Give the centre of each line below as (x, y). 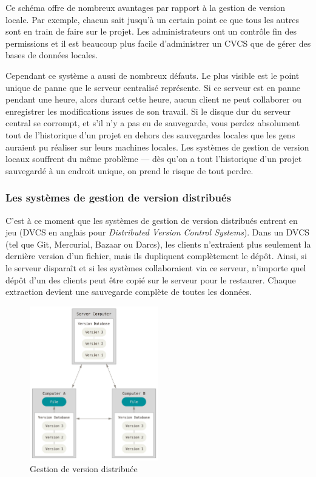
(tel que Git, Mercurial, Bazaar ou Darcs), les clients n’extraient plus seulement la (158, 244)
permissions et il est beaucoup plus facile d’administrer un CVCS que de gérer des (158, 43)
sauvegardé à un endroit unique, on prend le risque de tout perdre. (129, 170)
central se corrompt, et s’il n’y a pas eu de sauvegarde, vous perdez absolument (153, 123)
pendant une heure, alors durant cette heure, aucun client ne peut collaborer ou (154, 99)
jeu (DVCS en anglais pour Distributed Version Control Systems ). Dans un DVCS (158, 232)
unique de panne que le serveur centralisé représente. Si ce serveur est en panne (153, 87)
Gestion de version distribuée (84, 469)
